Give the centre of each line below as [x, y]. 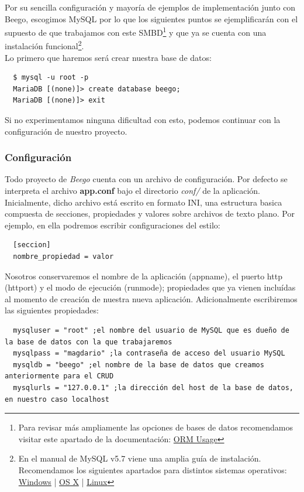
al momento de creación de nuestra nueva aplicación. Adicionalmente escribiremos [151, 298]
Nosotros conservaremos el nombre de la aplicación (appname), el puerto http [144, 276]
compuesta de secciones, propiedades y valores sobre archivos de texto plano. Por [150, 213]
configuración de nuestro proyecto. [66, 131]
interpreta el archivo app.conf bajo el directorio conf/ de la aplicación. [132, 191]
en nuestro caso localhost [57, 399]
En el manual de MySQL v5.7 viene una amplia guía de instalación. [140, 458]
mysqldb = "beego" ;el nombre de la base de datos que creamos [139, 365]
